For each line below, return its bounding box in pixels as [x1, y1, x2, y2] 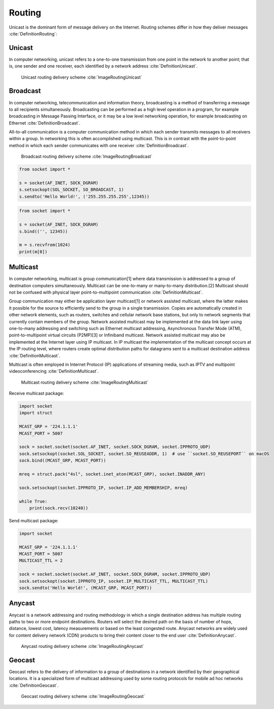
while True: [19, 498, 48, 504]
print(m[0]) [19, 249, 48, 254]
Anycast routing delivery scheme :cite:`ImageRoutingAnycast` [21, 643, 144, 649]
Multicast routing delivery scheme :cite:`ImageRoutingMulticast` [21, 379, 149, 385]
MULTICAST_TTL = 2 [19, 558, 63, 563]
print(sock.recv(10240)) [29, 505, 89, 511]
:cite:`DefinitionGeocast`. [9, 682, 59, 688]
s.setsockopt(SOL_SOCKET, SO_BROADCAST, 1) [19, 187, 124, 193]
